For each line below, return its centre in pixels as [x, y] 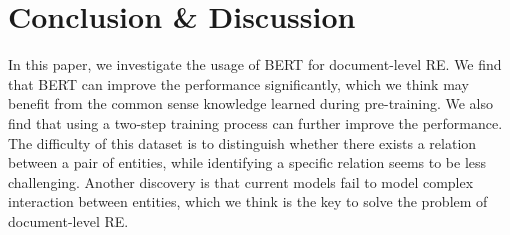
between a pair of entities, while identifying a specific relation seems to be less [247, 162]
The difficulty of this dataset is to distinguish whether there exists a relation [242, 142]
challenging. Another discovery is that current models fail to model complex [241, 181]
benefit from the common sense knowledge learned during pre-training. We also [250, 103]
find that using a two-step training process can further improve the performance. [255, 122]
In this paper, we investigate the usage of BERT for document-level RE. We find [255, 64]
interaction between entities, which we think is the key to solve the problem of [248, 201]
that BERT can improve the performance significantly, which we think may [238, 83]
